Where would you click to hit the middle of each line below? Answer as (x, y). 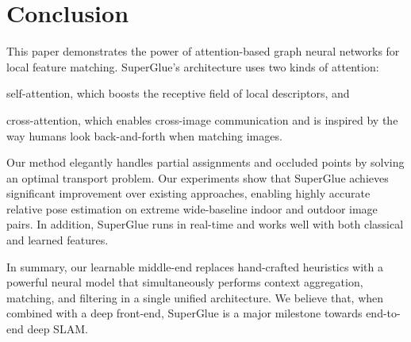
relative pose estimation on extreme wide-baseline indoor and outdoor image (192, 208)
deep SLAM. (58, 329)
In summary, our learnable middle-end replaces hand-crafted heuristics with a (195, 266)
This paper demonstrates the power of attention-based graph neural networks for (203, 51)
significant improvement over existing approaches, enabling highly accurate (188, 193)
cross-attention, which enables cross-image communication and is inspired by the (202, 119)
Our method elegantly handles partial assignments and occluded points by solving (205, 162)
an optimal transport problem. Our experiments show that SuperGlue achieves (198, 177)
